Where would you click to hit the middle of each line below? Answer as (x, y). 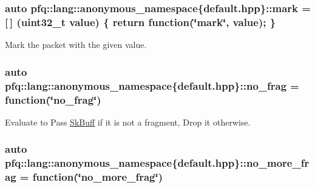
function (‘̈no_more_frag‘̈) (97, 177)
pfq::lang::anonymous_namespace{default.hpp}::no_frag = (152, 85)
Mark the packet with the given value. (76, 45)
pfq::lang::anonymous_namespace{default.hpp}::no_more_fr (157, 163)
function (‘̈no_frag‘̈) (53, 99)
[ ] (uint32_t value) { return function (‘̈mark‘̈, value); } (141, 22)
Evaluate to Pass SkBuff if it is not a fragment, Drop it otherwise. (128, 122)
